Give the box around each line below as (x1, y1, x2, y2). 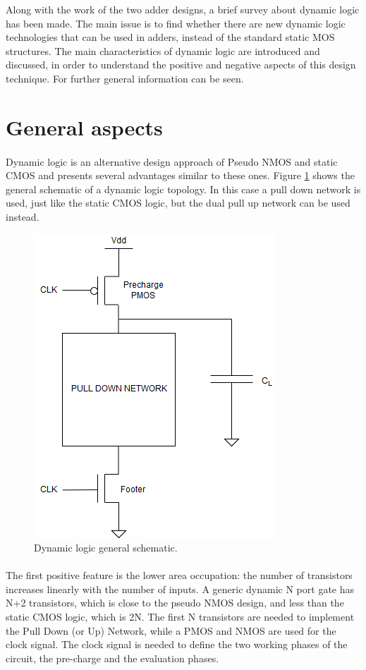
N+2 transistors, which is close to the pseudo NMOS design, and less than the (6, 595, 344, 610)
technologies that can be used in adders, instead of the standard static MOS (6, 30, 335, 44)
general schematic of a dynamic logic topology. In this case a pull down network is (6, 181, 361, 196)
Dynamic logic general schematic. (34, 540, 178, 555)
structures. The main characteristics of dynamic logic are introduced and (6, 43, 320, 58)
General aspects (6, 112, 163, 141)
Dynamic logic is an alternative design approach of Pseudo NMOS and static (6, 154, 338, 169)
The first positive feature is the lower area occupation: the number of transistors (6, 568, 353, 583)
